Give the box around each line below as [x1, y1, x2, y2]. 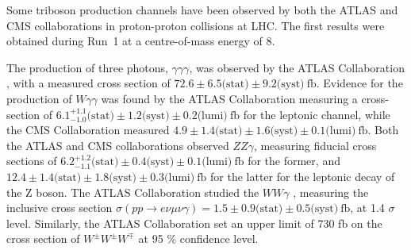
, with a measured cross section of [6, 75, 171, 91]
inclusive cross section [6, 199, 113, 216]
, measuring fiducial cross [253, 137, 377, 153]
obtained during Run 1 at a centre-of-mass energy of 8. [6, 33, 275, 49]
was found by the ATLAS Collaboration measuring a [101, 90, 358, 106]
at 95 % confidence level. [138, 230, 259, 247]
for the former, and [248, 152, 340, 169]
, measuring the [293, 183, 369, 200]
